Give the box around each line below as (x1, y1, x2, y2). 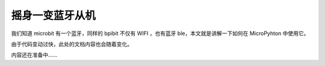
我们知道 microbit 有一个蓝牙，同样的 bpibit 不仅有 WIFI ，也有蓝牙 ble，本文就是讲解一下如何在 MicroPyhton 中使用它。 (11, 30, 309, 37)
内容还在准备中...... (11, 51, 58, 59)
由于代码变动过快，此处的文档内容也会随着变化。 (11, 40, 132, 48)
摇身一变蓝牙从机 (11, 9, 96, 22)
